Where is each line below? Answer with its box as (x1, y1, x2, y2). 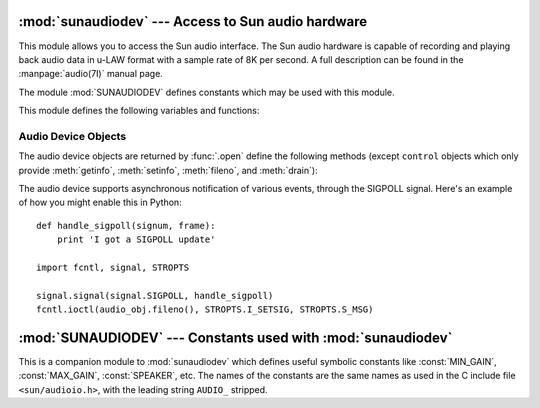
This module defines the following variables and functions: (18, 105, 260, 117)
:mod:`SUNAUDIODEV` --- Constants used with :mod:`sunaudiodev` (18, 329, 453, 346)
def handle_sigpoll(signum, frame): (36, 220, 216, 231)
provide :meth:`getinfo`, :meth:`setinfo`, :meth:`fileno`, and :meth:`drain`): (18, 164, 319, 176)
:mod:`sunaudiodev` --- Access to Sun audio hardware (18, 13, 368, 30)
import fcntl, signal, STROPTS (36, 261, 190, 273)
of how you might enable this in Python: (18, 196, 182, 209)
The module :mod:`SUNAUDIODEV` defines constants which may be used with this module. (18, 86, 395, 98)
